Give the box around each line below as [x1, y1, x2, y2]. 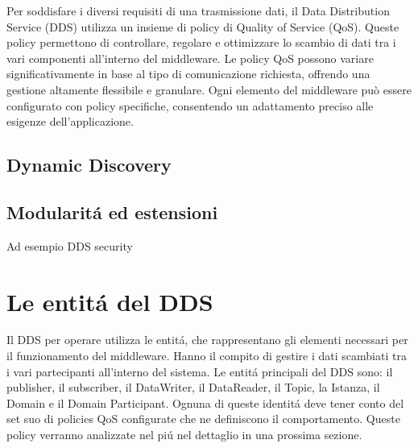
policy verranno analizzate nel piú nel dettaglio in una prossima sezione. [6, 426, 362, 443]
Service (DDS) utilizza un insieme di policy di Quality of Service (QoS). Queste [6, 18, 399, 35]
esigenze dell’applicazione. [6, 113, 134, 130]
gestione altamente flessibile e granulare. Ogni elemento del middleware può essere [6, 81, 412, 97]
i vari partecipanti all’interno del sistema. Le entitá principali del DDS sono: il [6, 363, 393, 380]
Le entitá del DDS [6, 284, 213, 317]
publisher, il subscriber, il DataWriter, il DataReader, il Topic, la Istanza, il [6, 379, 380, 396]
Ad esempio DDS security [6, 237, 133, 254]
